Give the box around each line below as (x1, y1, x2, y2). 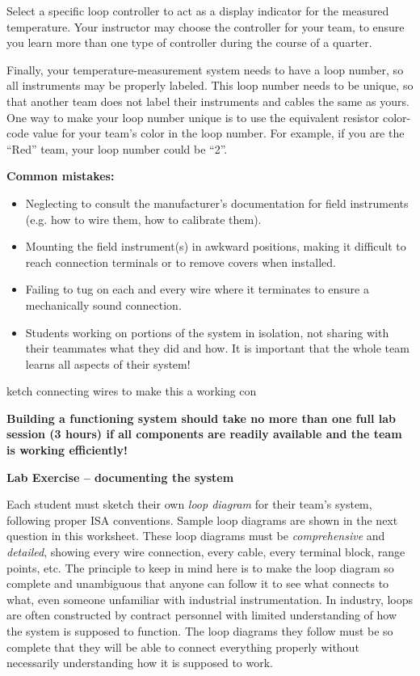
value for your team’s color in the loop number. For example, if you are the (32, 125, 405, 142)
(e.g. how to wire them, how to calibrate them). (25, 210, 262, 227)
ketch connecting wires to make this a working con (6, 382, 257, 399)
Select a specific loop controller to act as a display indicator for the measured (6, 2, 389, 19)
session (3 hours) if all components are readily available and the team (6, 425, 402, 442)
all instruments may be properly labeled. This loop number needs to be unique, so (6, 77, 414, 94)
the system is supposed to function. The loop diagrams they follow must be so (6, 623, 393, 639)
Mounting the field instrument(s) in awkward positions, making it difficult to (25, 238, 406, 255)
